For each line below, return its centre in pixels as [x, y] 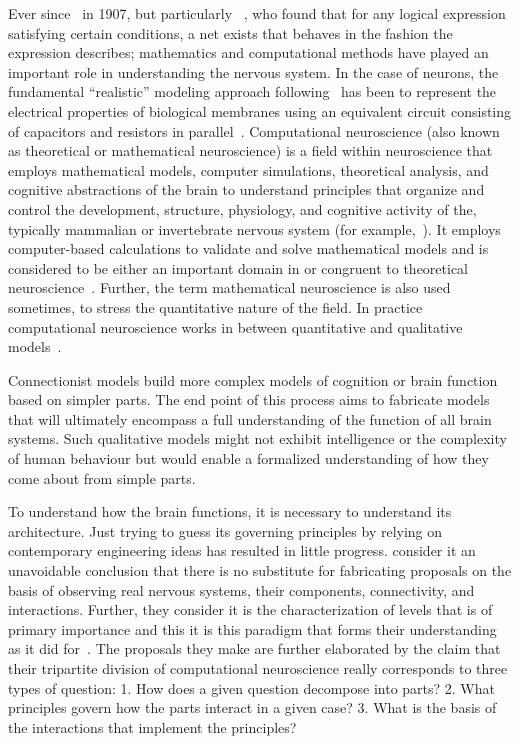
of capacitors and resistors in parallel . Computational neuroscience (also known [254, 130]
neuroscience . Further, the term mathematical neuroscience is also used [229, 287]
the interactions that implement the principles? [152, 726]
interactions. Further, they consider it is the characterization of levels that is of [250, 609]
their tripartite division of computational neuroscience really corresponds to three [258, 668]
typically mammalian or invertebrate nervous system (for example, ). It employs [254, 228]
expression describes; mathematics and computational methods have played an [248, 52]
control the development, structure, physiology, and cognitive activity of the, [242, 208]
